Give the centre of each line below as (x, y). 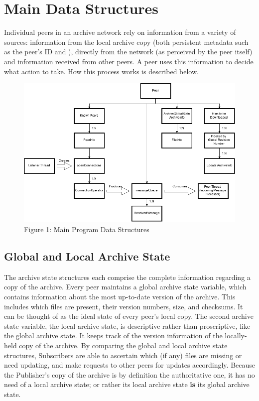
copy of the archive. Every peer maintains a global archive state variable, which (125, 287)
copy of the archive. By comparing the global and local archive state (123, 345)
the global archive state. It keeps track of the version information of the (113, 335)
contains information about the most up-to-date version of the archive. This (120, 296)
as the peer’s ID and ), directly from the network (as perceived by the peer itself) (128, 52)
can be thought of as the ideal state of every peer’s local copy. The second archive (129, 316)
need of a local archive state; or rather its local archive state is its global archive (127, 384)
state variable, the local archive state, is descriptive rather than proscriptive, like (127, 326)
